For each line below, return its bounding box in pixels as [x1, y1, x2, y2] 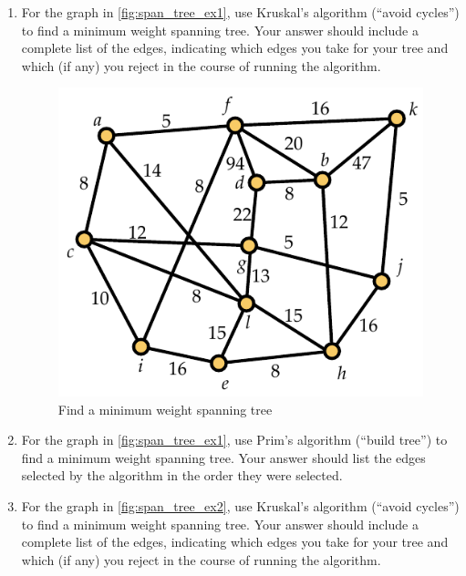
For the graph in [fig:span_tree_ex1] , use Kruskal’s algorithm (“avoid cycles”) [21, 3, 460, 21]
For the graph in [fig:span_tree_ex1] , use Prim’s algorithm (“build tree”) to [21, 430, 448, 449]
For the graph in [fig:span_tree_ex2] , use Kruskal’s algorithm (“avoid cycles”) [21, 497, 460, 516]
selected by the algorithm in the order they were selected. [21, 466, 343, 485]
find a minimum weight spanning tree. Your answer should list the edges [21, 447, 426, 467]
